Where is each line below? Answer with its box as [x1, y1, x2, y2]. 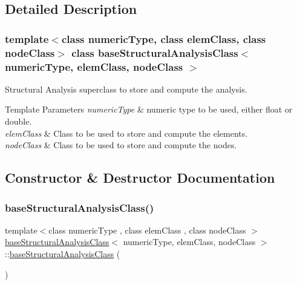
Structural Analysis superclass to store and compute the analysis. [5, 82, 247, 95]
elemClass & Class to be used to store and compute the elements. [5, 126, 248, 139]
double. [5, 115, 32, 128]
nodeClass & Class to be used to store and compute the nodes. [5, 139, 237, 151]
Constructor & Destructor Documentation [5, 168, 275, 187]
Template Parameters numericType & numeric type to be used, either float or [5, 103, 293, 116]
